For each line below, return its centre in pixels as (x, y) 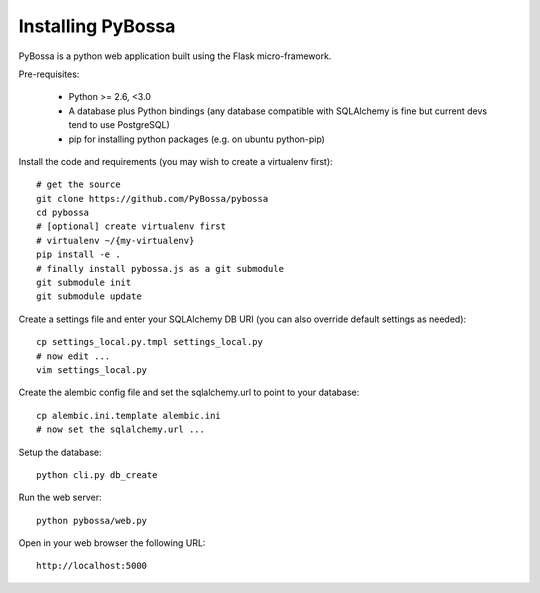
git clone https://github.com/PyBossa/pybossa (152, 198)
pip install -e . (78, 254)
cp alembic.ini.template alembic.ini (129, 415)
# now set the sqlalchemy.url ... (120, 429)
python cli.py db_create (97, 474)
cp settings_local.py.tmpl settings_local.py (150, 342)
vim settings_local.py (92, 369)
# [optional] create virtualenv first (131, 226)
